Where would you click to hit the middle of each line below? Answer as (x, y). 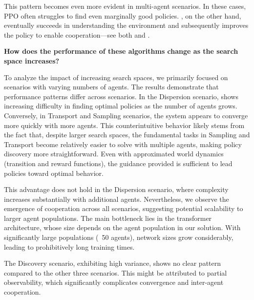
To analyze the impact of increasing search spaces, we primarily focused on (116, 77)
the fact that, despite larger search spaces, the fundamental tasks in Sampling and (127, 135)
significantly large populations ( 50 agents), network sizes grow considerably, (119, 237)
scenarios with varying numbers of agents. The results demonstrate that (111, 87)
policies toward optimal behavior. (54, 173)
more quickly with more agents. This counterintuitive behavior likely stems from (124, 125)
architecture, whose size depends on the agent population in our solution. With (122, 227)
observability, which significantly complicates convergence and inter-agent (114, 282)
